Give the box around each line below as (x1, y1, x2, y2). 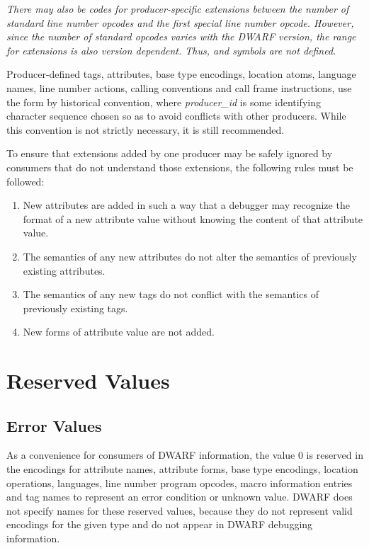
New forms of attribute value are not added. (23, 324, 215, 339)
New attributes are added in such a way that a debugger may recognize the (23, 198, 350, 212)
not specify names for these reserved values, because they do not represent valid (6, 503, 353, 518)
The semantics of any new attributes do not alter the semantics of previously (23, 249, 357, 263)
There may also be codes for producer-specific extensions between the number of (6, 1, 349, 16)
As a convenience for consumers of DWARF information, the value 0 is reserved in (6, 447, 363, 462)
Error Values (6, 414, 102, 436)
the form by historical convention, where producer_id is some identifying (6, 94, 321, 109)
